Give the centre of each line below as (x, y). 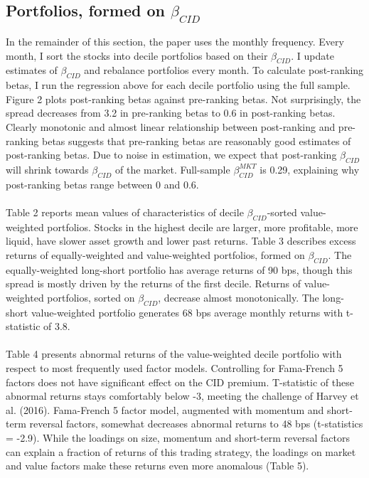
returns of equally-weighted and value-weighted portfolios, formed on (155, 254)
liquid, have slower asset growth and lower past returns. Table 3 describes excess (181, 241)
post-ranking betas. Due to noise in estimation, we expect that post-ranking (171, 155)
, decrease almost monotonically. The (239, 297)
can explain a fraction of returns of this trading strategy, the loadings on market (181, 451)
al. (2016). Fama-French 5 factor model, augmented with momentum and (165, 409)
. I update (312, 55)
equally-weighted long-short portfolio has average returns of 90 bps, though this (179, 269)
